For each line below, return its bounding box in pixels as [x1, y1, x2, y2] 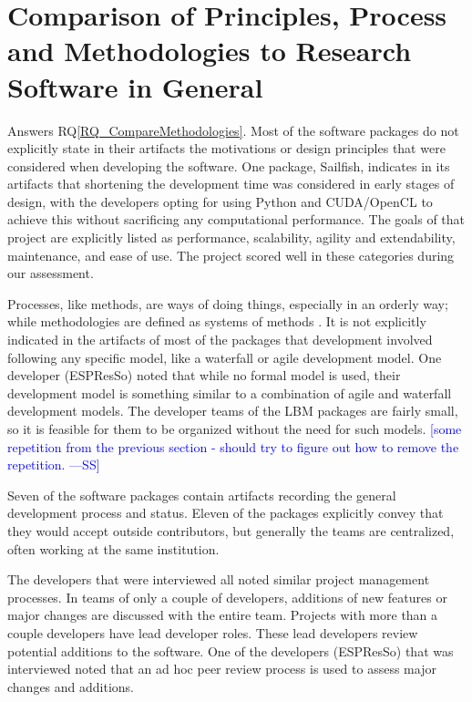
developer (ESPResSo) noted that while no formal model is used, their [7, 366, 401, 385]
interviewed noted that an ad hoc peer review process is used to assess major [7, 659, 436, 678]
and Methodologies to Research [7, 32, 412, 69]
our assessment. [7, 263, 94, 283]
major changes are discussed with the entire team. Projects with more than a [7, 605, 438, 625]
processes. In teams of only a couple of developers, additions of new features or [7, 587, 447, 606]
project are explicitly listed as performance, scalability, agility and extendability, [7, 228, 456, 247]
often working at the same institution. [7, 539, 220, 558]
